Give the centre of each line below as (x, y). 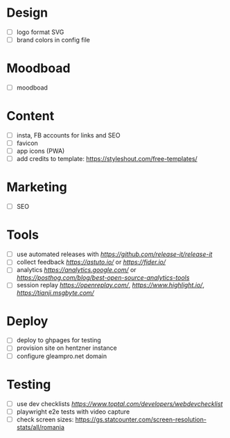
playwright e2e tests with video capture (73, 412)
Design (27, 13)
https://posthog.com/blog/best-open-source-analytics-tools (103, 278)
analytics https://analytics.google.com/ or (76, 270)
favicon (27, 143)
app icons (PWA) (41, 151)
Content (30, 116)
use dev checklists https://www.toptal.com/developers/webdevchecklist (120, 403)
